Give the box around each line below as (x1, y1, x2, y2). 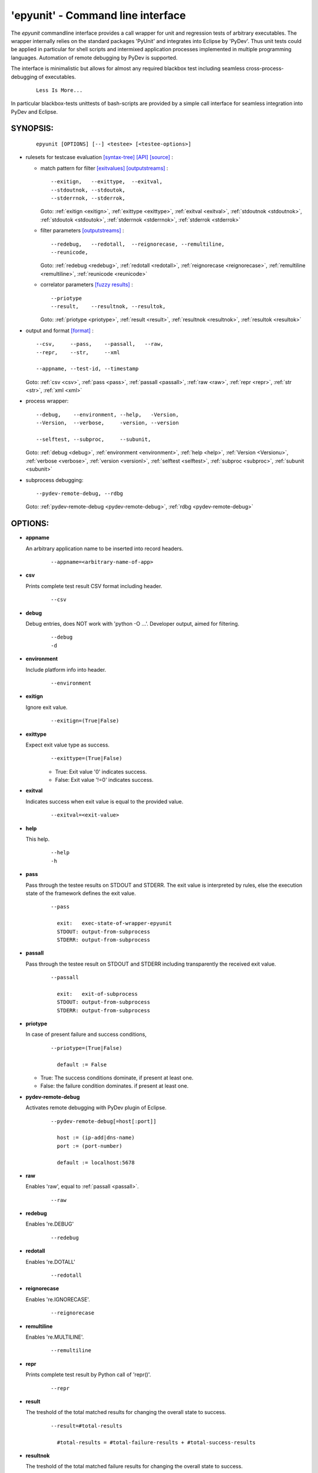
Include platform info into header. (25, 666, 107, 673)
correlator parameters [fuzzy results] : (40, 281, 133, 288)
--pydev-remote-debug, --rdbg (36, 490, 124, 497)
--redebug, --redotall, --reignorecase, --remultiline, (51, 240, 225, 247)
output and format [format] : (25, 327, 94, 334)
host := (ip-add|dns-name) (57, 1134, 135, 1141)
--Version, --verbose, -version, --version (36, 420, 179, 427)
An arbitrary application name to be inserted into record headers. (25, 545, 184, 552)
